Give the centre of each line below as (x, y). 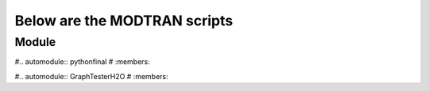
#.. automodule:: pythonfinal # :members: (82, 62)
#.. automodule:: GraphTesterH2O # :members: (91, 76)
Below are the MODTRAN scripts (124, 21)
